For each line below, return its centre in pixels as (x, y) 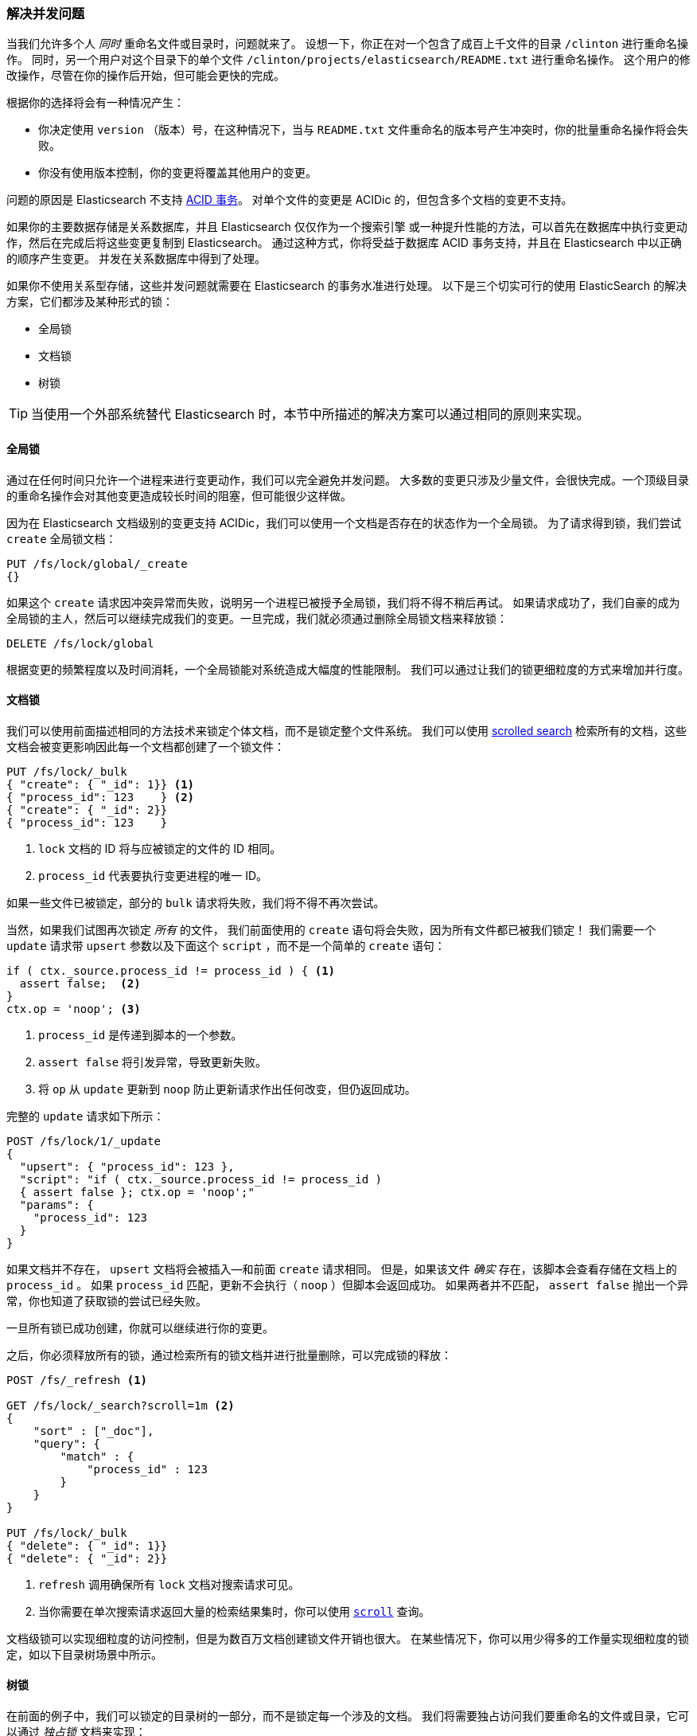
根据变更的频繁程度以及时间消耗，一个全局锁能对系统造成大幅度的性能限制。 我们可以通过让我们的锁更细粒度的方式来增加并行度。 (348, 669)
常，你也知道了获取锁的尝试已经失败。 (107, 1300)
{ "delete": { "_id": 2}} (87, 1558)
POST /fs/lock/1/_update (84, 1141)
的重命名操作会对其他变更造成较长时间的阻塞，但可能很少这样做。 (179, 495)
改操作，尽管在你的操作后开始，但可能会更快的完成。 (146, 76)
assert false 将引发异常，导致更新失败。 (153, 1062)
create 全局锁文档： (62, 538)
